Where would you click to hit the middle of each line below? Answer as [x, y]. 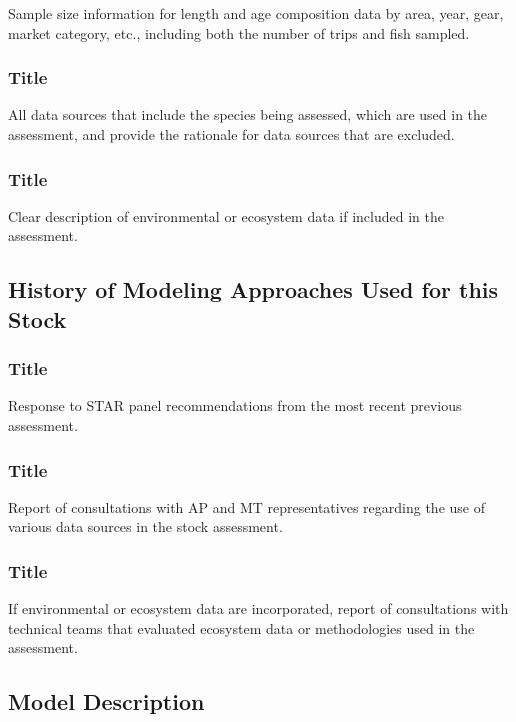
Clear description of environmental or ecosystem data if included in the [226, 215]
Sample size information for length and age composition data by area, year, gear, [256, 13]
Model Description [106, 701]
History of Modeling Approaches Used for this [253, 289]
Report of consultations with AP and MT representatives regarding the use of [246, 506]
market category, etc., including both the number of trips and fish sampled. [239, 32]
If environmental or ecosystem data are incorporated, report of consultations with [258, 608]
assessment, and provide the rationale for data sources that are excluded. [231, 134]
